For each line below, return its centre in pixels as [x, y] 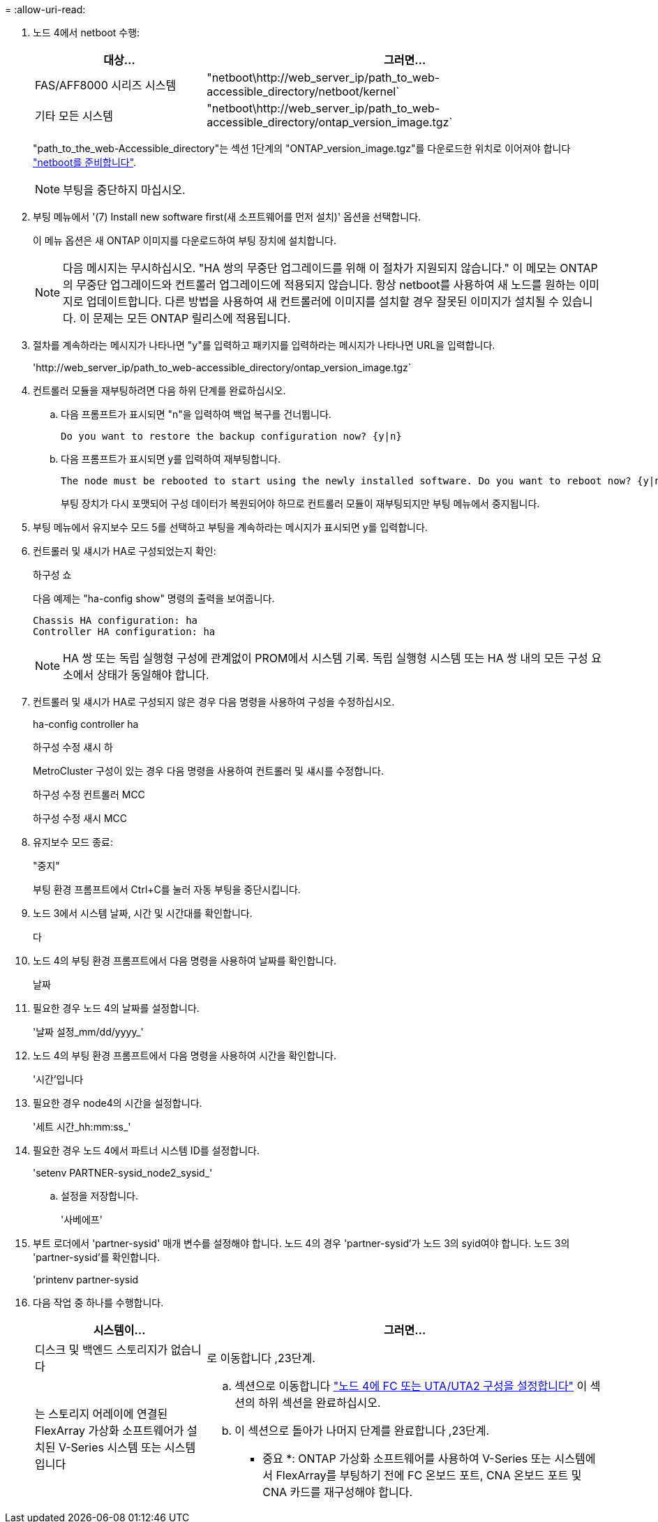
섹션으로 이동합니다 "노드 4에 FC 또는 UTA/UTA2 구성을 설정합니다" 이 [411, 1386]
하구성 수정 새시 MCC [80, 818]
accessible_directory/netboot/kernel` [303, 91]
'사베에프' [82, 1219]
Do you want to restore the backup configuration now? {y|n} [231, 436]
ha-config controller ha [86, 724]
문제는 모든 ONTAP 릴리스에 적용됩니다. [192, 318]
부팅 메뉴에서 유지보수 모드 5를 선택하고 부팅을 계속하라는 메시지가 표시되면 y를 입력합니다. [230, 527]
